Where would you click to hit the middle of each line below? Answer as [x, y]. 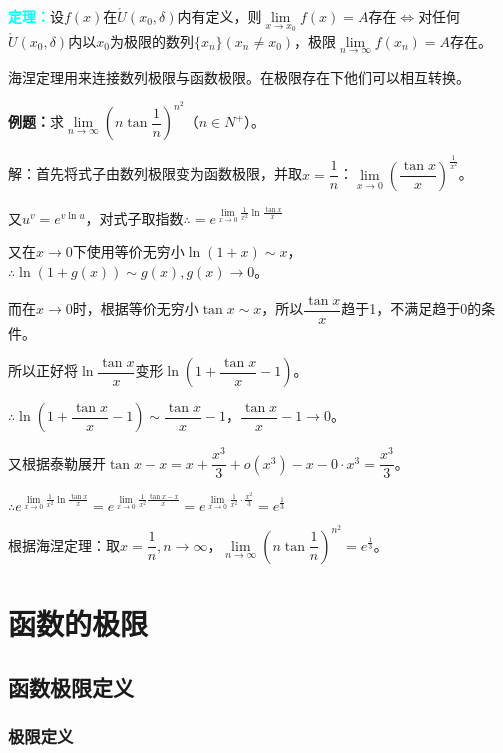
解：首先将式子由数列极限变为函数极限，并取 [155, 173]
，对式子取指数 [134, 217]
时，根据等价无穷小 [135, 308]
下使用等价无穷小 [128, 251]
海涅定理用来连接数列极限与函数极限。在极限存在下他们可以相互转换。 [239, 76]
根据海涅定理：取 [64, 544]
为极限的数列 [151, 40]
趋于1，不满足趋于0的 [411, 308]
